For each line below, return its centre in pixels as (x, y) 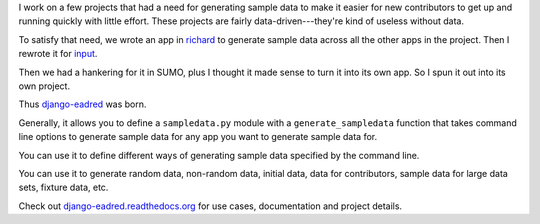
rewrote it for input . (58, 54)
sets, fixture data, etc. (63, 187)
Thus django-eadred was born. (82, 104)
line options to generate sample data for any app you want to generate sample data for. (198, 137)
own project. (44, 86)
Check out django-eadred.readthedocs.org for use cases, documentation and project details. (210, 206)
